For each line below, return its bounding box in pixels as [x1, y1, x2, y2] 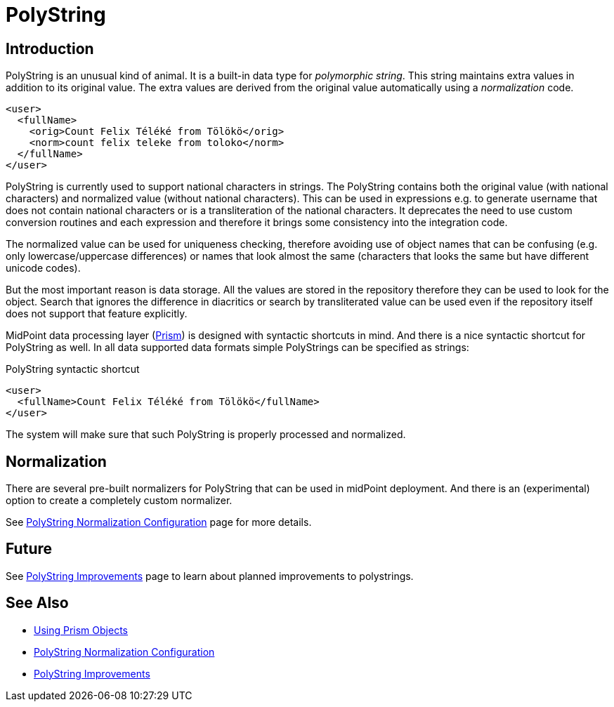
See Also [6, 594, 69, 612]
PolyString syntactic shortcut [6, 363, 140, 376]
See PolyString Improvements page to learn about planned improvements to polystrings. [6, 569, 414, 582]
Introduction [6, 39, 94, 58]
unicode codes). [6, 262, 81, 275]
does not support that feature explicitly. [6, 308, 188, 320]
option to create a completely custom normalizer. [6, 494, 233, 507]
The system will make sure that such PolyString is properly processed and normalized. [6, 428, 406, 441]
